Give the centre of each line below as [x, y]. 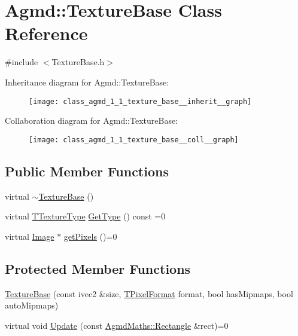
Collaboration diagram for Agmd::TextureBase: [92, 120]
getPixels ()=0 [90, 236]
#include [22, 62]
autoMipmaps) [32, 305]
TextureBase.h [78, 62]
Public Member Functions [87, 171]
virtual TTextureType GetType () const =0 [85, 216]
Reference [46, 33]
